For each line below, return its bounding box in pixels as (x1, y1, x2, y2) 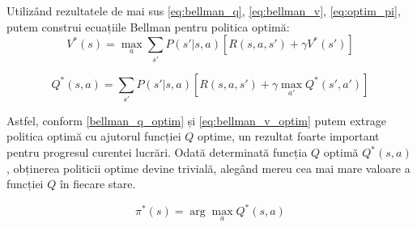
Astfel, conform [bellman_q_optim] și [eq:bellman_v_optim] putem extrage (6, 111, 386, 128)
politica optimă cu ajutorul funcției (6, 128, 181, 145)
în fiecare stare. (59, 175, 136, 192)
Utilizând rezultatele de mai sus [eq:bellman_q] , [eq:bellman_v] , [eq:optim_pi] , (6, 2, 401, 19)
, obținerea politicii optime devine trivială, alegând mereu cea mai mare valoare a (6, 159, 411, 176)
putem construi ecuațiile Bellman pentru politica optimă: (6, 18, 290, 35)
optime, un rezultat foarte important (197, 128, 380, 145)
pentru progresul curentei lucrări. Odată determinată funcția (6, 144, 308, 161)
